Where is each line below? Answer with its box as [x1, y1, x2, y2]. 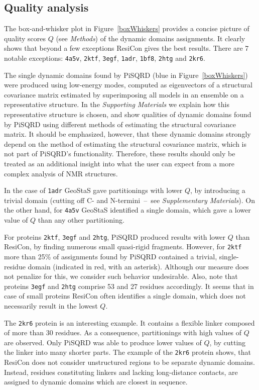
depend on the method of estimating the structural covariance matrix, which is [4, 138, 246, 149]
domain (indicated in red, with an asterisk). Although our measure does [28, 261, 249, 271]
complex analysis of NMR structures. [4, 168, 118, 178]
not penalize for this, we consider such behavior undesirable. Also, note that [4, 271, 238, 281]
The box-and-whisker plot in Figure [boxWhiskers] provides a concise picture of [4, 23, 249, 34]
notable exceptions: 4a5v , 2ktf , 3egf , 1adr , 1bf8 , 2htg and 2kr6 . [4, 52, 205, 63]
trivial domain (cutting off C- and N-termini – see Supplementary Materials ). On [4, 194, 255, 205]
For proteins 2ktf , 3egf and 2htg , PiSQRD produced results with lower [4, 231, 226, 242]
